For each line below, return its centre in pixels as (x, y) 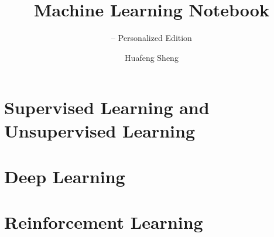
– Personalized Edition (152, 38)
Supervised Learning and (107, 107)
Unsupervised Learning (100, 130)
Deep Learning (65, 176)
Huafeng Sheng (152, 57)
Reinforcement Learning (104, 222)
